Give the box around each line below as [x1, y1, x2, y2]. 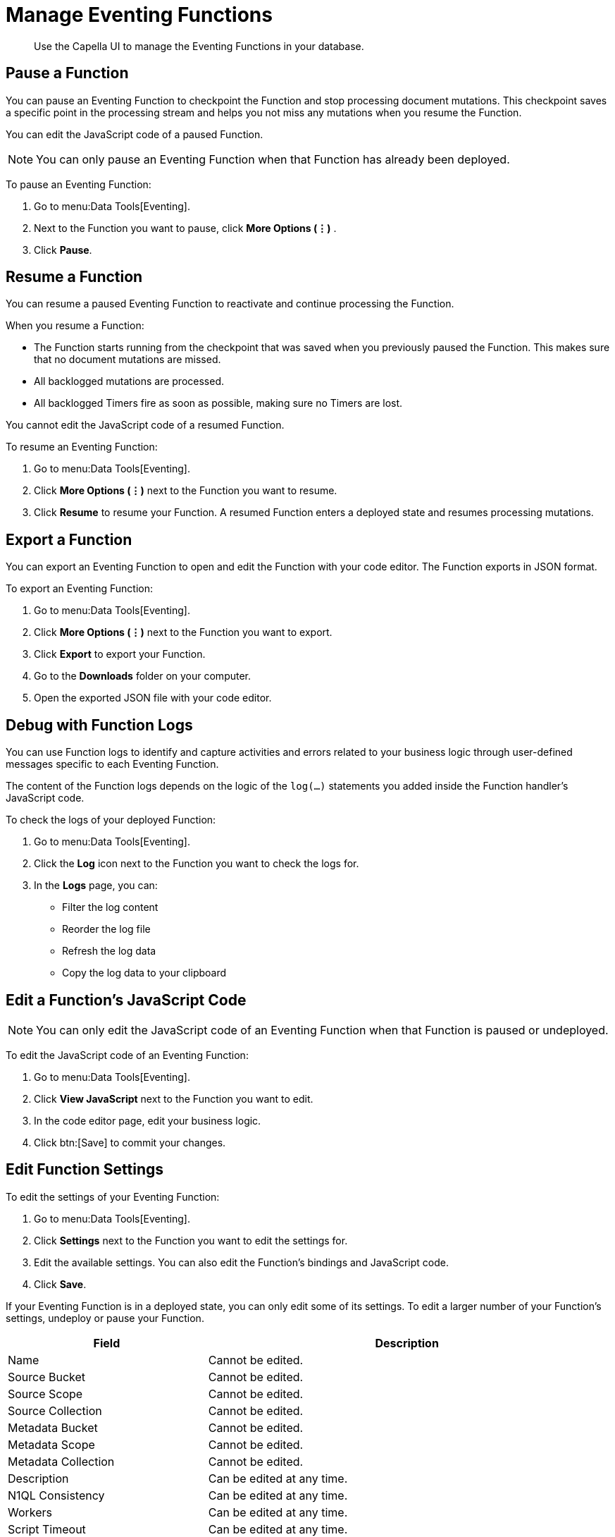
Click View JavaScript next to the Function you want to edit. [34, 1092, 313, 1105]
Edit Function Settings [6, 1161, 163, 1179]
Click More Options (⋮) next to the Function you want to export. [34, 626, 333, 639]
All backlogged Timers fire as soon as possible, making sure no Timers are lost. [34, 397, 403, 410]
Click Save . [34, 1278, 87, 1290]
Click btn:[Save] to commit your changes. [34, 1136, 226, 1149]
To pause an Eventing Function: [6, 178, 151, 190]
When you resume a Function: [6, 319, 144, 332]
